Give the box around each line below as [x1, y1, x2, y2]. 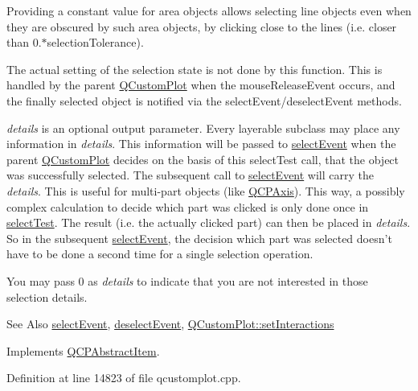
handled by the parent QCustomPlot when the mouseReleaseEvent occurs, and [6, 76, 395, 93]
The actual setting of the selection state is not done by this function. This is [6, 60, 383, 77]
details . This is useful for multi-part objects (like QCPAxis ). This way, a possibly [6, 182, 405, 199]
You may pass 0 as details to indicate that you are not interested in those [6, 272, 368, 289]
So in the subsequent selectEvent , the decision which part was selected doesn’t [6, 229, 392, 246]
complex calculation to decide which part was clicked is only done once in [6, 198, 369, 215]
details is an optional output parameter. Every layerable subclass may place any [6, 119, 400, 136]
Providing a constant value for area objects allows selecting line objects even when [6, 2, 412, 19]
